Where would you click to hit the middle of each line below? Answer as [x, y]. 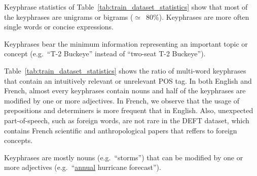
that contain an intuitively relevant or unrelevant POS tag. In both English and [128, 80]
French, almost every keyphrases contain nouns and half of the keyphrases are [125, 91]
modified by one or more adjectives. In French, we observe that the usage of [122, 100]
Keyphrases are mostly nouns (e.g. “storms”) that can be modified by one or [124, 157]
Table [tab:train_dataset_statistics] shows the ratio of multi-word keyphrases [125, 70]
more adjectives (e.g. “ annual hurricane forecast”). [83, 167]
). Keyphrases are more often [204, 16]
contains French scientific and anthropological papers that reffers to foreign [121, 130]
